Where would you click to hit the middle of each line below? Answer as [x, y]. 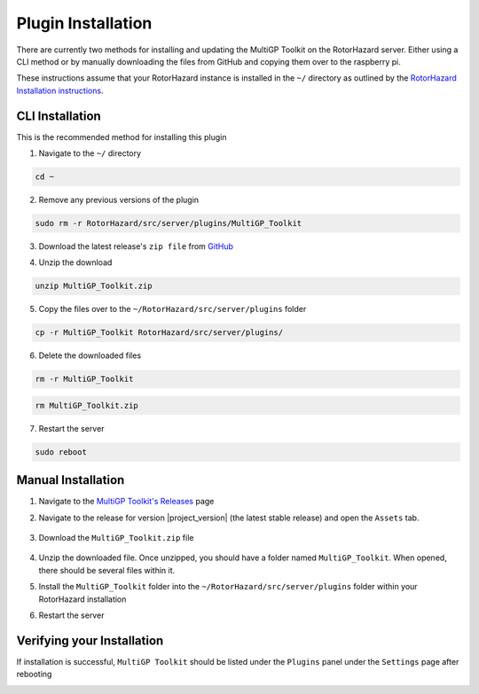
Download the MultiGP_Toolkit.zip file [116, 538]
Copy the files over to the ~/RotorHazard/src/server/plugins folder [173, 309]
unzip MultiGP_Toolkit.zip [94, 286]
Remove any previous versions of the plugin [119, 199]
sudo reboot [61, 452]
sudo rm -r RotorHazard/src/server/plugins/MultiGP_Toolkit [169, 223]
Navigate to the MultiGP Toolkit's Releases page [126, 502]
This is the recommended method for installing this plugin [122, 136]
